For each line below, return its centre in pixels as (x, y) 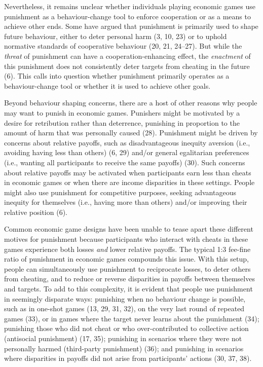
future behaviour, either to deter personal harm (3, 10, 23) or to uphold (116, 36)
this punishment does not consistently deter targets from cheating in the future (127, 66)
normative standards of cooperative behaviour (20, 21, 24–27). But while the (123, 46)
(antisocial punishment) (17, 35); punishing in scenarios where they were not (123, 338)
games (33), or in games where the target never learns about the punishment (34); (132, 318)
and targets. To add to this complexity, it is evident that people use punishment (128, 289)
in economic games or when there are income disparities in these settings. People (129, 182)
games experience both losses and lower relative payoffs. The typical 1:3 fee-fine (127, 249)
